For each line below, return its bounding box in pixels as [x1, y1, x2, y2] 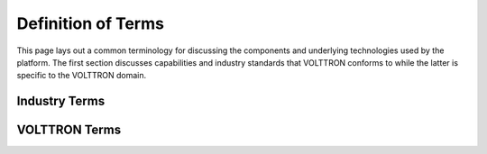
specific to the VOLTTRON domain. [16, 70, 147, 81]
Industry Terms [16, 94, 106, 109]
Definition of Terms [16, 14, 164, 33]
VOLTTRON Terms [16, 122, 122, 138]
